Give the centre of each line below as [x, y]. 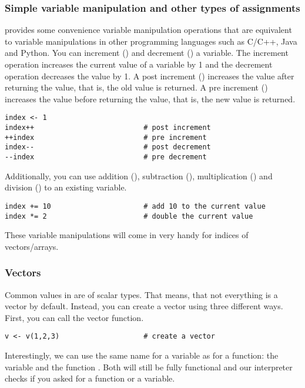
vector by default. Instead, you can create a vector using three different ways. [144, 306]
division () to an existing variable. [66, 187]
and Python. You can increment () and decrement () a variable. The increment [147, 53]
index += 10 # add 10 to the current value [135, 206]
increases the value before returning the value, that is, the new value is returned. [150, 98]
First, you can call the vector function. [74, 317]
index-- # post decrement [108, 147]
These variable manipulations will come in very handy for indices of [127, 235]
